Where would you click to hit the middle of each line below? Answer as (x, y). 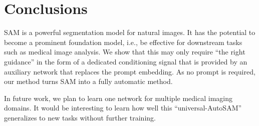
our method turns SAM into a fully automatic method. (88, 81)
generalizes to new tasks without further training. (80, 117)
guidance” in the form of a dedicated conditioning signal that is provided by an (126, 61)
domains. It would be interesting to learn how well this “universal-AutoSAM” (123, 108)
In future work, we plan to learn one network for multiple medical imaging (118, 98)
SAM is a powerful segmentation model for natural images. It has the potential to (130, 32)
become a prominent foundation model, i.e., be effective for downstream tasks (123, 42)
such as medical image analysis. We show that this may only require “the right (125, 52)
